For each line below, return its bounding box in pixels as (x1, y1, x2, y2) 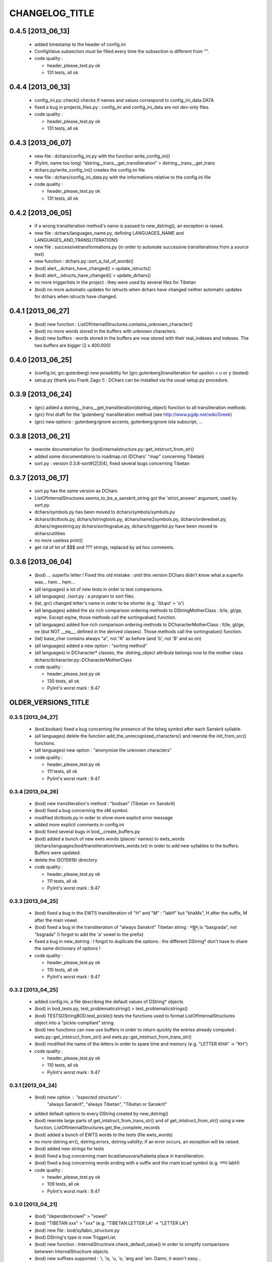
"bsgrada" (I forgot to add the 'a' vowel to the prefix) (34, 931, 144, 937)
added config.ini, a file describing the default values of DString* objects (34, 998, 183, 1005)
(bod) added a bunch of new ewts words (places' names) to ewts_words (34, 835, 185, 842)
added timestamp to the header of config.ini (34, 41, 126, 47)
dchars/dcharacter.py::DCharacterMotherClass (34, 657, 132, 663)
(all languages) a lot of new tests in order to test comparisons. (34, 586, 163, 592)
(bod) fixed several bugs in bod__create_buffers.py (34, 828, 141, 835)
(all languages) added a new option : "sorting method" (34, 643, 148, 649)
